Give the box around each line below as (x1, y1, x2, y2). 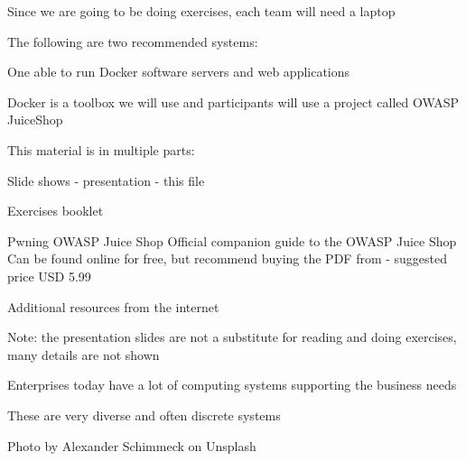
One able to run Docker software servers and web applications (7, 62, 350, 81)
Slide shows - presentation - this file (7, 171, 205, 189)
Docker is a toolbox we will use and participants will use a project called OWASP (7, 92, 460, 111)
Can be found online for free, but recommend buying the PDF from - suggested (7, 249, 448, 268)
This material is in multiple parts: (7, 140, 195, 159)
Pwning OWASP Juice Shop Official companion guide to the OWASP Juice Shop (7, 231, 457, 250)
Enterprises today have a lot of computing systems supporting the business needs (7, 375, 457, 394)
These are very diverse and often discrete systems (7, 405, 281, 424)
